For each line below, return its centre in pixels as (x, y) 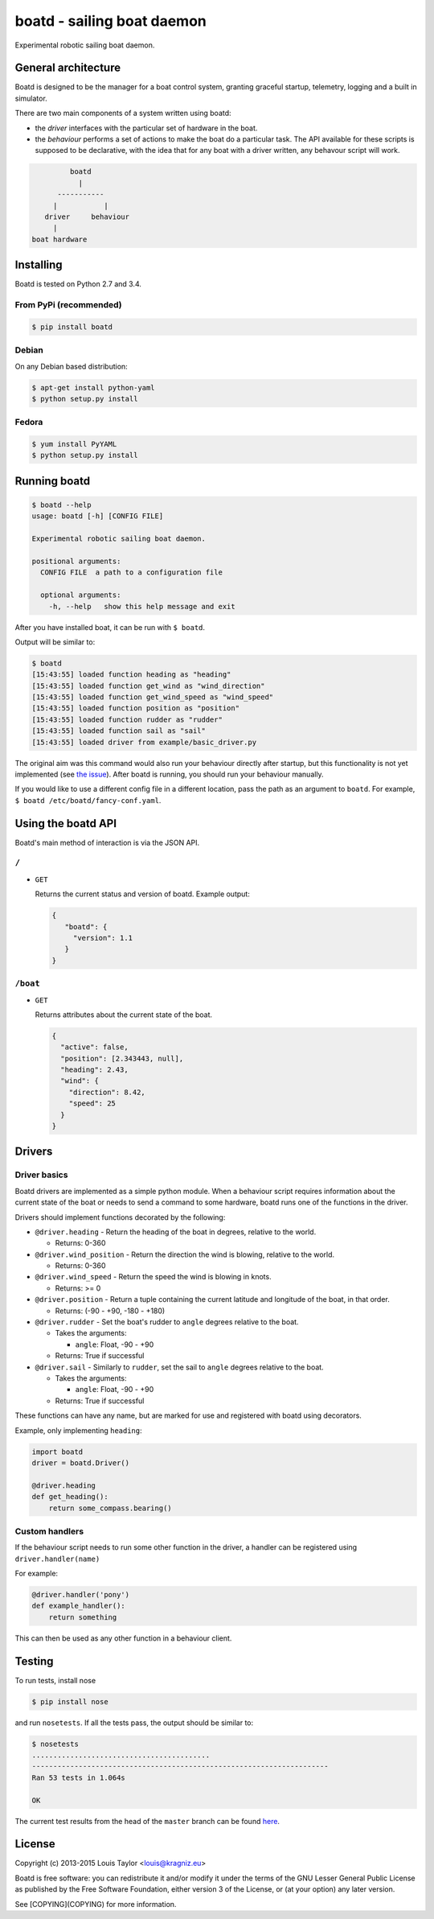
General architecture (68, 68)
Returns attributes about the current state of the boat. (124, 1015)
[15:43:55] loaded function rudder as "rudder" (127, 719)
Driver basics (41, 1175)
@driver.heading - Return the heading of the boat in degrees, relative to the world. (176, 1232)
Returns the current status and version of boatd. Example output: (143, 894)
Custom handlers (49, 1531)
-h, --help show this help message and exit (142, 606)
